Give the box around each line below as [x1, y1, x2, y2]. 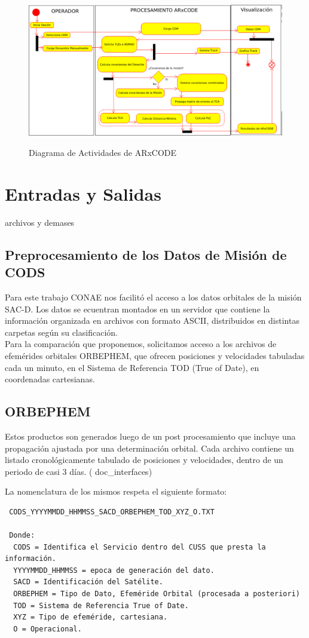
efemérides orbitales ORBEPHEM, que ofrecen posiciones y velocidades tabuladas [5, 349, 305, 361]
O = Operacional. [13, 624, 82, 633]
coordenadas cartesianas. [5, 373, 95, 385]
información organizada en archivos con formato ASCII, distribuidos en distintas [5, 314, 299, 327]
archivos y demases [5, 216, 75, 228]
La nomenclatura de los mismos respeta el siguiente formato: [5, 485, 227, 498]
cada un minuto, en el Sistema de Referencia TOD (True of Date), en [5, 361, 259, 373]
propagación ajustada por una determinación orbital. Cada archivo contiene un [5, 441, 294, 454]
